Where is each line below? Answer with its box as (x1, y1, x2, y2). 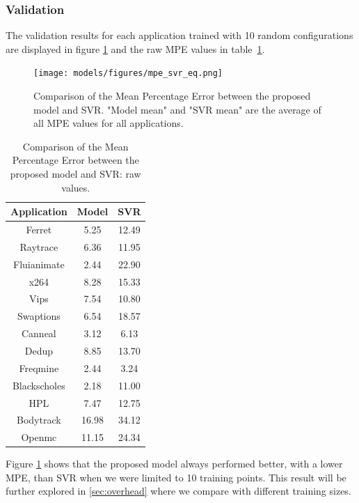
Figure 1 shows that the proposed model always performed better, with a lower (6, 456, 343, 471)
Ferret (26, 222, 52, 237)
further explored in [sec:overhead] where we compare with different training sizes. (6, 483, 351, 498)
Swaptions (17, 309, 61, 323)
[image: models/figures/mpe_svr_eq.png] (33, 68, 223, 79)
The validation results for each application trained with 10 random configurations (6, 28, 353, 42)
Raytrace (19, 239, 58, 254)
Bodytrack (17, 412, 61, 427)
